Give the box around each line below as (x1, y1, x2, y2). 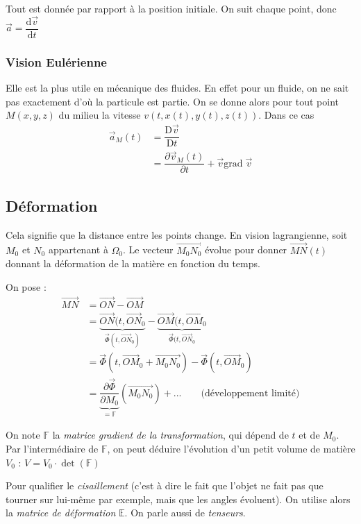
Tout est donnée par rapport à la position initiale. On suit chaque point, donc (6, 1, 337, 15)
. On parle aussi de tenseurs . (124, 505, 246, 520)
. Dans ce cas (258, 108, 314, 122)
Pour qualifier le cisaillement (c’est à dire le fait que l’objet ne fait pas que (6, 478, 324, 493)
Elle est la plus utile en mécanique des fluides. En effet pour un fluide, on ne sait (6, 81, 349, 95)
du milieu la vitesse (58, 108, 141, 122)
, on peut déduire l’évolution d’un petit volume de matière (107, 441, 355, 456)
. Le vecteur (123, 242, 174, 257)
